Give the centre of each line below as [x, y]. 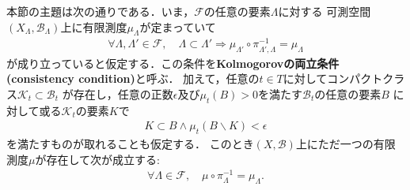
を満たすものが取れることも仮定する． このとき [130, 144]
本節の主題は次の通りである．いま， [101, 11]
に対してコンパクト [333, 78]
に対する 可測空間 [325, 11]
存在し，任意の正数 [123, 93]
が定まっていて [178, 26]
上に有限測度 [94, 26]
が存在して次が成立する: [97, 159]
